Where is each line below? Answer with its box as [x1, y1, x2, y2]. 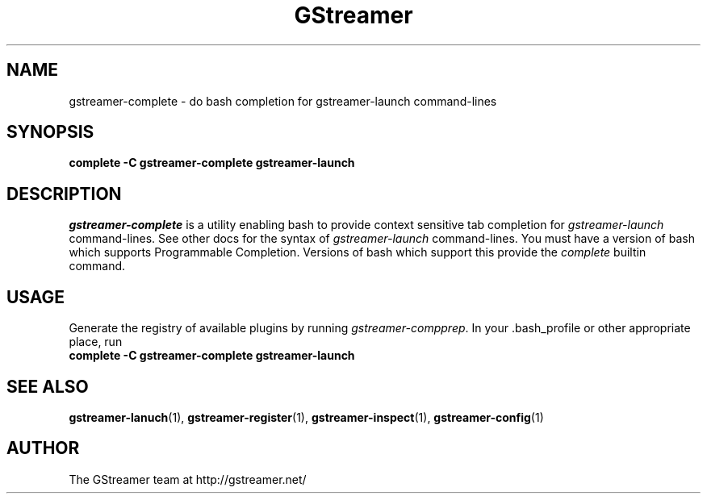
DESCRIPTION [6, 183, 122, 204]
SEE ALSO [6, 376, 89, 397]
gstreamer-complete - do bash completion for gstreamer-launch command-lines [69, 94, 497, 108]
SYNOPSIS [6, 122, 94, 143]
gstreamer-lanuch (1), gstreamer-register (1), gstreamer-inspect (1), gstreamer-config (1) [69, 410, 544, 424]
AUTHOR [6, 438, 80, 459]
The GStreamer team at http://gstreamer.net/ [69, 472, 307, 486]
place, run [69, 335, 123, 349]
